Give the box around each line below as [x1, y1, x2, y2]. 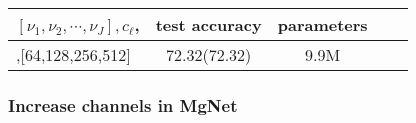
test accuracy [155, 13, 262, 36]
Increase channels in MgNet [8, 92, 238, 117]
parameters [277, 13, 368, 36]
